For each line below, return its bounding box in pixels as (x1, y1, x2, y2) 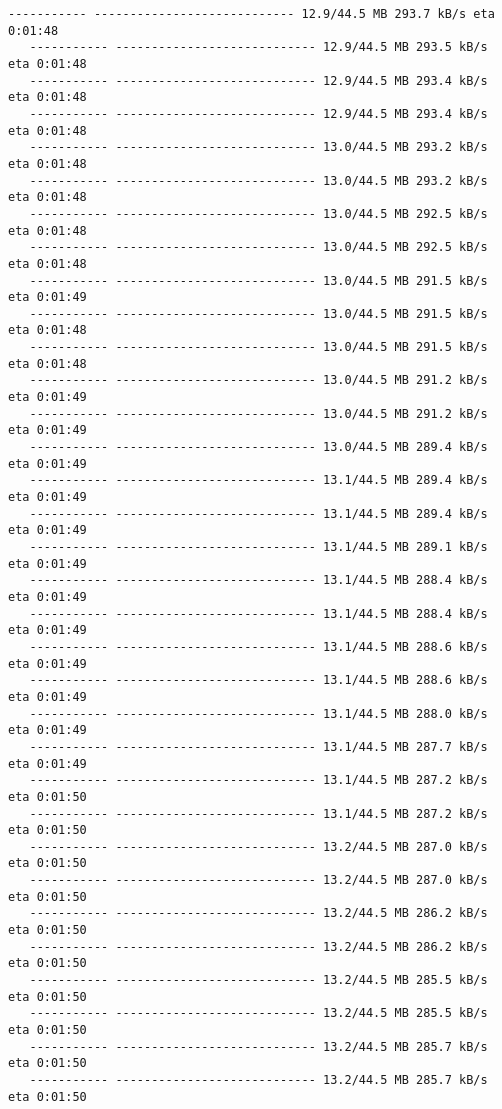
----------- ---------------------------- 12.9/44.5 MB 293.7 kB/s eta (8, 7, 495, 21)
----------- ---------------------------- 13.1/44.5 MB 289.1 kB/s (29, 540, 488, 554)
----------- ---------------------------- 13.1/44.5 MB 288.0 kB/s (29, 706, 488, 721)
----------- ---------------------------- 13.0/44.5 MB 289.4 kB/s (29, 440, 488, 455)
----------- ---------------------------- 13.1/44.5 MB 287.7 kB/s (29, 739, 488, 754)
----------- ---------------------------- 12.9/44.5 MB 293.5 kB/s (29, 40, 488, 55)
